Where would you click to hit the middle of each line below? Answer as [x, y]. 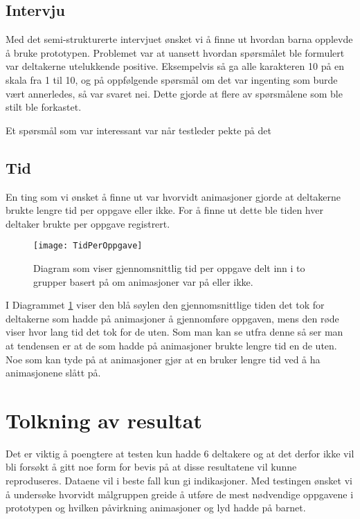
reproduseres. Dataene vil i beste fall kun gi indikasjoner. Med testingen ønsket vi [179, 481]
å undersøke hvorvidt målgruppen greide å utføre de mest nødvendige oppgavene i [180, 494]
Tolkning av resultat [104, 420]
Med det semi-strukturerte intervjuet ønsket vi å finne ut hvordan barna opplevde [179, 39]
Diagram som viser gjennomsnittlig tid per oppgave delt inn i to [169, 268]
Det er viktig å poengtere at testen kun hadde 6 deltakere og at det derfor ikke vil [180, 453]
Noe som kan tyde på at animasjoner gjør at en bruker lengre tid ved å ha [163, 359]
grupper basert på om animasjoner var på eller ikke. [143, 281]
